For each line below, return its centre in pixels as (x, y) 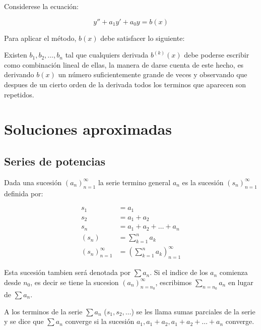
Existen (16, 55)
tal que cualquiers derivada (107, 55)
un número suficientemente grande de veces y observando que (153, 74)
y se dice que (24, 321)
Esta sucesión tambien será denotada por (68, 272)
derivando (19, 74)
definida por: (24, 193)
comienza (234, 272)
